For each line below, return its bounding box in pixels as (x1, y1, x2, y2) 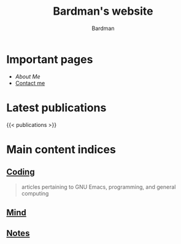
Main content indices (6, 142, 117, 156)
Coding (6, 167, 35, 177)
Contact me (15, 79, 45, 86)
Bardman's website (53, 4, 153, 18)
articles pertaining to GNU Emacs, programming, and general (21, 183, 176, 191)
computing (21, 189, 49, 197)
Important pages (6, 52, 93, 66)
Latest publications (6, 101, 107, 115)
